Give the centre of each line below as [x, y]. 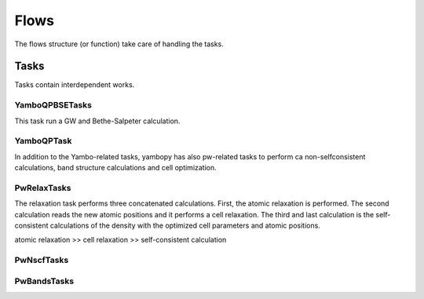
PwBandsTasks [44, 281]
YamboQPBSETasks [53, 105]
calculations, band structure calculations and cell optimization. [116, 168]
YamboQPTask [43, 141]
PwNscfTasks [42, 261]
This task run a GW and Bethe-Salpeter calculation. [97, 121]
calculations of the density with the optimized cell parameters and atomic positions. [185, 226]
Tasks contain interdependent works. [75, 85]
